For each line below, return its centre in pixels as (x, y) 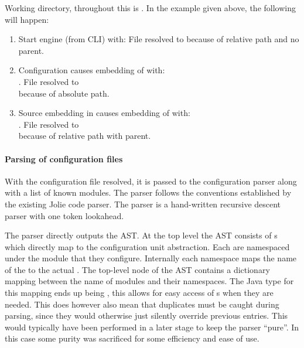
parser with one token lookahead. (64, 215)
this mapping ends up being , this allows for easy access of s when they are (139, 293)
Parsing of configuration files (64, 158)
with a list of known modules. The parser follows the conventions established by (148, 192)
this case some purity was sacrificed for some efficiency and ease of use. (132, 338)
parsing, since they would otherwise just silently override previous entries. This (146, 315)
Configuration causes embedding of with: (92, 70)
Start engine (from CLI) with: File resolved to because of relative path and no (159, 39)
